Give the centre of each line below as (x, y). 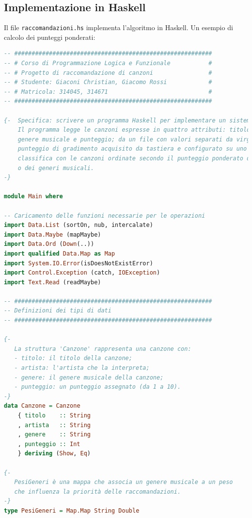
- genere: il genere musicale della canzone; (89, 377)
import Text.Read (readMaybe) (53, 282)
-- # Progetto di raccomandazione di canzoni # (108, 73)
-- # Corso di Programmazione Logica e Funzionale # (108, 63)
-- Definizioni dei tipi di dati (58, 311)
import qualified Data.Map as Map (60, 253)
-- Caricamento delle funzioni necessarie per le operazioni (105, 216)
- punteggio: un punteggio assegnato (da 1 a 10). (98, 387)
